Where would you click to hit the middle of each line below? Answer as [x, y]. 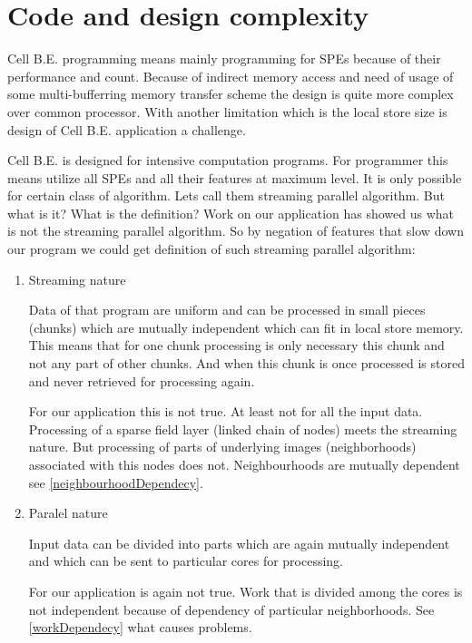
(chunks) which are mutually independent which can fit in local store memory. [246, 327]
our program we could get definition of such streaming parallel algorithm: [211, 249]
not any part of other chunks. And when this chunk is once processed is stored [246, 363]
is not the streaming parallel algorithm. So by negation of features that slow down [236, 231]
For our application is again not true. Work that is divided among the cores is [246, 591]
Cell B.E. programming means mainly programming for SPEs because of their [224, 58]
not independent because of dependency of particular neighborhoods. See [231, 609]
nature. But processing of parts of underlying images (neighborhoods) [222, 447]
